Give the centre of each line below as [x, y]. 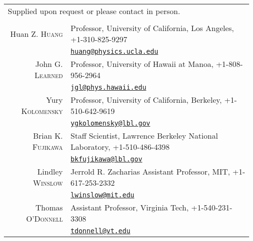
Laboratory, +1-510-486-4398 [120, 147]
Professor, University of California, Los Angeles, [152, 28]
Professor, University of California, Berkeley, [146, 100]
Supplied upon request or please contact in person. [94, 11]
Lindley [50, 171]
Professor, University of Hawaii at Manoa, [142, 64]
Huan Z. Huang [36, 33]
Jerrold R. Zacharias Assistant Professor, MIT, [150, 171]
